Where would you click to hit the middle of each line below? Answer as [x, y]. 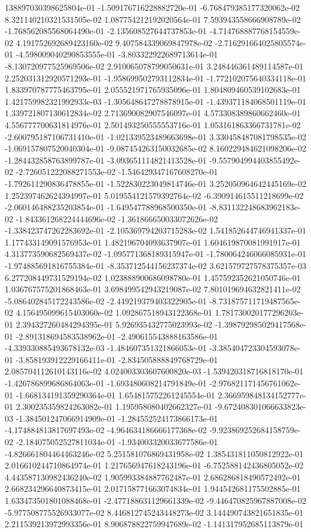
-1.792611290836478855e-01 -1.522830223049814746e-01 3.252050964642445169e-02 [155, 183]
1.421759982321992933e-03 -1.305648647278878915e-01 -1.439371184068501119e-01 [155, 101]
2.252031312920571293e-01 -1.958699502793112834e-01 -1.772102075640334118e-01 [155, 78]
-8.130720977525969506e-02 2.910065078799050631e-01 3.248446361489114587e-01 [154, 66]
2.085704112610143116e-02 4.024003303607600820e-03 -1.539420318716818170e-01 [154, 371]
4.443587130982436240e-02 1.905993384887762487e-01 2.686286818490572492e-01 [153, 477]
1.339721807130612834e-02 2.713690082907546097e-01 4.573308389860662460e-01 [153, 113]
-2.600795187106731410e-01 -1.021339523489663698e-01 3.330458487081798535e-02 [155, 136]
